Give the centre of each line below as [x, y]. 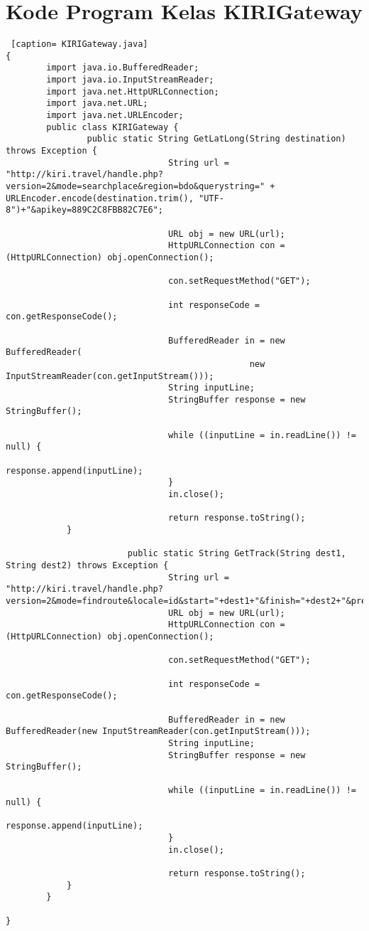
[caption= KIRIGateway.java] [79, 44]
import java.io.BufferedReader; [123, 68]
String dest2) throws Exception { [87, 565]
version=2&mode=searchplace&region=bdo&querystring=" [136, 186]
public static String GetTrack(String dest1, [237, 554]
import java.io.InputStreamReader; [130, 80]
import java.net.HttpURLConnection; [133, 91]
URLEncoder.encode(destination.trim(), [100, 198]
